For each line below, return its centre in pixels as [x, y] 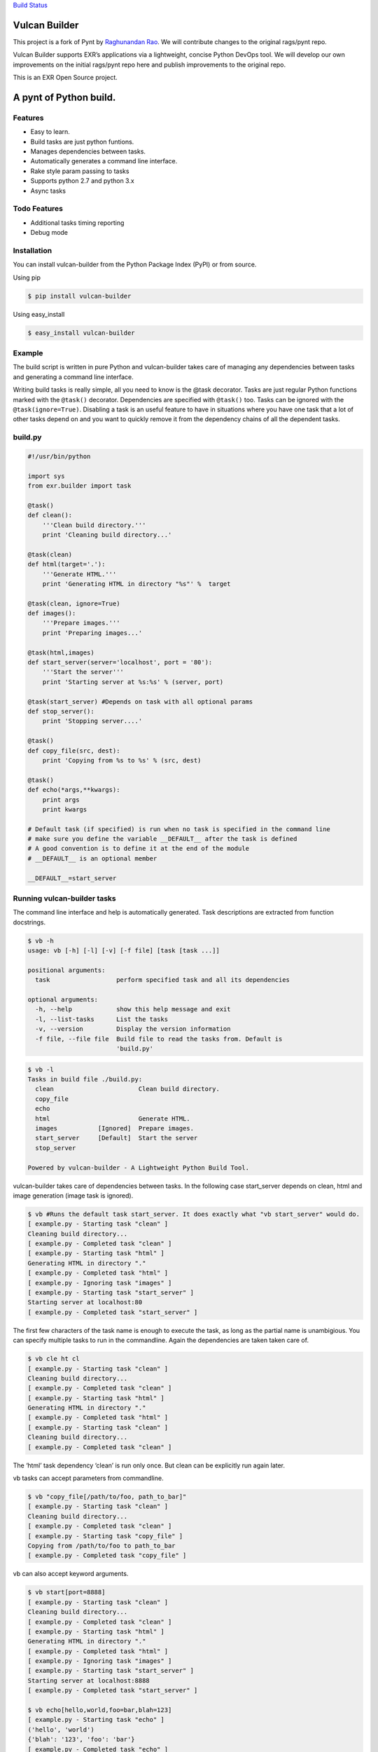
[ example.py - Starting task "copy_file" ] [105, 1536]
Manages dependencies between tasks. [88, 151]
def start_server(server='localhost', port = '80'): [120, 663]
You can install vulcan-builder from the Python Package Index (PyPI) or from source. [135, 265]
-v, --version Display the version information [133, 1029]
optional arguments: [63, 1000]
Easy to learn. [50, 132]
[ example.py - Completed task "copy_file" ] [107, 1555]
